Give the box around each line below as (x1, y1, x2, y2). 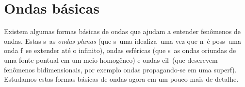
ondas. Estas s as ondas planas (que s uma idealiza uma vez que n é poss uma (4, 35, 241, 46)
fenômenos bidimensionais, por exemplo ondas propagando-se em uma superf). (4, 64, 237, 74)
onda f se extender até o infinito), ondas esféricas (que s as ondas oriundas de (4, 45, 236, 55)
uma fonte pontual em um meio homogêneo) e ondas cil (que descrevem (4, 54, 218, 65)
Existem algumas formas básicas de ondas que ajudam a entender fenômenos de (4, 26, 241, 36)
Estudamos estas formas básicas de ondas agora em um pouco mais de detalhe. (4, 74, 239, 84)
